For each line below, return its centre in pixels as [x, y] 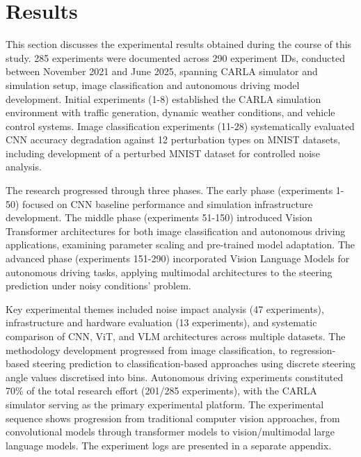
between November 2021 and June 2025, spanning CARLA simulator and [162, 71]
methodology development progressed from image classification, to [146, 350]
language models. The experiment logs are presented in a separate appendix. [169, 445]
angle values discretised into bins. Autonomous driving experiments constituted [175, 377]
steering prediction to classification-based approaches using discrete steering [194, 363]
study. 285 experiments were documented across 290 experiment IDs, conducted [175, 57]
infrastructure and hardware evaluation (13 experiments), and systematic [161, 322]
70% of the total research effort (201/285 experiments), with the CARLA [161, 391]
